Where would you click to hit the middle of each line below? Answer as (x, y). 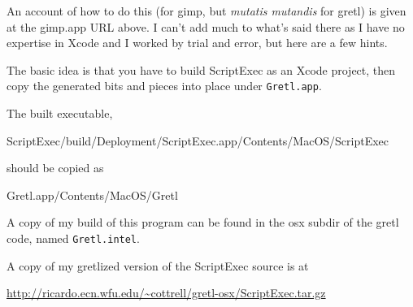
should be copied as (55, 168)
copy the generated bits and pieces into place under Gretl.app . (164, 86)
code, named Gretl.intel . (73, 238)
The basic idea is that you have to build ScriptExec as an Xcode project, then (201, 69)
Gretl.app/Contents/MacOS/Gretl (92, 195)
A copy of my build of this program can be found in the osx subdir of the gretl (203, 222)
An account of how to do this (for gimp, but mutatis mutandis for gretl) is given (206, 11)
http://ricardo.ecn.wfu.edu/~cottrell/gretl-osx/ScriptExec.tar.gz (166, 293)
